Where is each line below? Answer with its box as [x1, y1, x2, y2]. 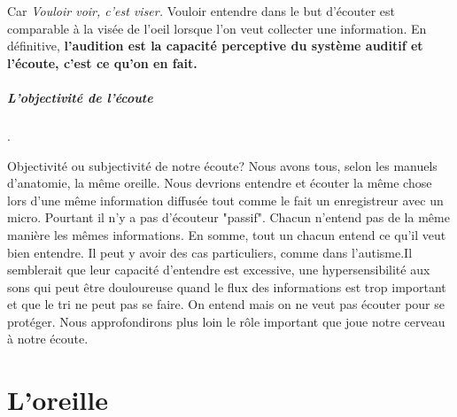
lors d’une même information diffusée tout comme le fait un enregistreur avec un [7, 190, 444, 209]
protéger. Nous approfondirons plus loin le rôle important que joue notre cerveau [7, 312, 445, 330]
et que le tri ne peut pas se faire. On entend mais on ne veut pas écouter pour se [7, 295, 445, 313]
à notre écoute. [7, 329, 89, 348]
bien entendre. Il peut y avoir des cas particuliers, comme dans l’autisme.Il [7, 243, 413, 261]
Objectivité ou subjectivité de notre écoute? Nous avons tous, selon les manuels [7, 156, 438, 174]
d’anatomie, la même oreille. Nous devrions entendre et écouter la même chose [7, 174, 432, 192]
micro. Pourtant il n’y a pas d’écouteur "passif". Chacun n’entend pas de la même [7, 208, 450, 227]
